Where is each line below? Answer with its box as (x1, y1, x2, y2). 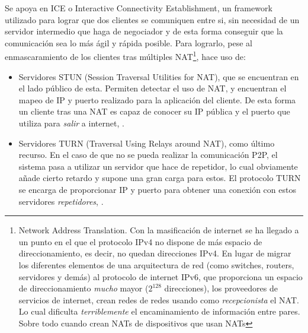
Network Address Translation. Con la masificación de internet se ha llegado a (18, 224, 299, 236)
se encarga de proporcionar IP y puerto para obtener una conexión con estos (18, 183, 296, 195)
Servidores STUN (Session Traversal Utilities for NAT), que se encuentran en (18, 70, 299, 83)
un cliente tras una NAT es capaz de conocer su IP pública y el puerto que (18, 105, 290, 118)
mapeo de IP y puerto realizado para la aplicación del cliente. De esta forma (18, 93, 296, 106)
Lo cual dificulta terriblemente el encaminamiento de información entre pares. (18, 305, 300, 318)
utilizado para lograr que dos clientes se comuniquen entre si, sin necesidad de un (5, 13, 300, 26)
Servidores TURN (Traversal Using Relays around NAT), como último (18, 137, 275, 149)
